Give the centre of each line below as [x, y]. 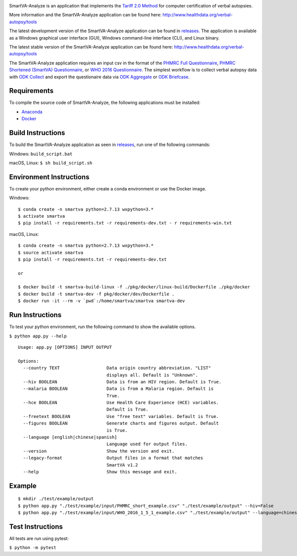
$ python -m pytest [33, 548]
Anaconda [32, 112]
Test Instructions [36, 527]
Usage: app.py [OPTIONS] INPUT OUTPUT [65, 347]
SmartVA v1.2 [122, 465]
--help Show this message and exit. [100, 472]
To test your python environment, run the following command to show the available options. [102, 327]
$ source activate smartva [51, 253]
